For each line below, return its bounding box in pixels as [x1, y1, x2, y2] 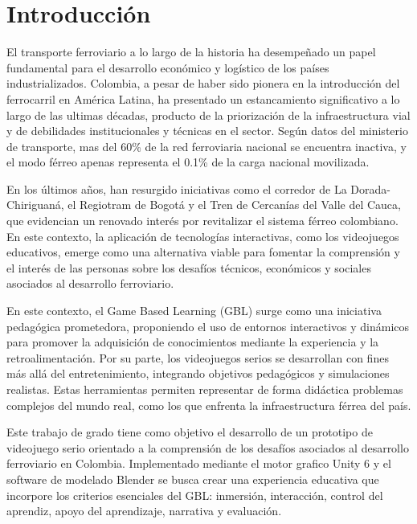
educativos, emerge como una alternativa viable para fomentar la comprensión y [6, 244, 400, 260]
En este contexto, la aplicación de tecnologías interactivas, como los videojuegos [6, 227, 399, 244]
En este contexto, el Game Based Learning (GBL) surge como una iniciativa [6, 302, 382, 319]
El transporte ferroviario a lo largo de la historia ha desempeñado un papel [6, 43, 376, 60]
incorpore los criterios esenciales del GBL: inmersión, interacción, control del [6, 486, 383, 503]
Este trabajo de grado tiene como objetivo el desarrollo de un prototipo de [6, 424, 373, 440]
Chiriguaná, [6, 196, 64, 213]
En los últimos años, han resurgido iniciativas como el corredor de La [6, 180, 347, 197]
